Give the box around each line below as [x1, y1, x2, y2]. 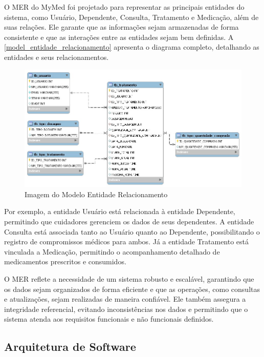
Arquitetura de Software [4, 339, 136, 354]
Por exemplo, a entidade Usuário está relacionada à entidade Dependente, [4, 206, 235, 217]
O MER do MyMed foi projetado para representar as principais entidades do [4, 2, 245, 12]
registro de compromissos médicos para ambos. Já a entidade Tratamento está [4, 236, 249, 247]
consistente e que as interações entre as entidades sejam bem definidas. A [4, 31, 234, 42]
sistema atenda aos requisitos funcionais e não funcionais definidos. [4, 313, 214, 324]
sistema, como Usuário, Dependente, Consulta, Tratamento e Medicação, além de [4, 11, 259, 22]
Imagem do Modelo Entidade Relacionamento [25, 188, 168, 199]
